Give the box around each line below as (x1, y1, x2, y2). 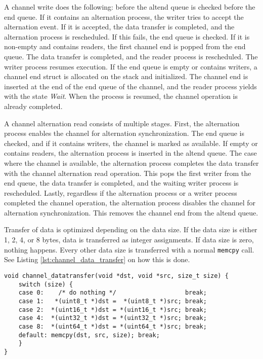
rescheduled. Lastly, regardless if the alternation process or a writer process (4, 187, 237, 198)
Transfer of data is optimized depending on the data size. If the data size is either (4, 224, 257, 235)
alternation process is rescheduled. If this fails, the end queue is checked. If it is (4, 31, 250, 42)
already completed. (4, 100, 63, 111)
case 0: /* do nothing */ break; (18, 289, 207, 297)
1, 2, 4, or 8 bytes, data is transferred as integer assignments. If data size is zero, (4, 234, 254, 245)
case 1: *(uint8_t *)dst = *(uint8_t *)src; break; (18, 297, 207, 305)
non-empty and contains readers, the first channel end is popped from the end (4, 41, 246, 52)
